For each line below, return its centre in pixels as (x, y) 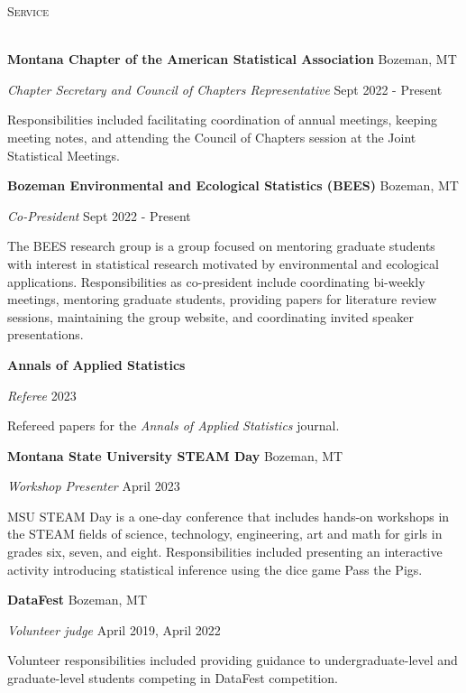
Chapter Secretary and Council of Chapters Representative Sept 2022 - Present (225, 89)
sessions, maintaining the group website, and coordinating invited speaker (210, 316)
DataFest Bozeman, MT (77, 600)
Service (28, 11)
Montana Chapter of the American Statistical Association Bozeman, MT (232, 59)
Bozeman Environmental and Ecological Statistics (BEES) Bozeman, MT (233, 185)
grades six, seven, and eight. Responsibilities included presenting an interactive (225, 552)
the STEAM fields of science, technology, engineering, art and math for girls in (225, 534)
